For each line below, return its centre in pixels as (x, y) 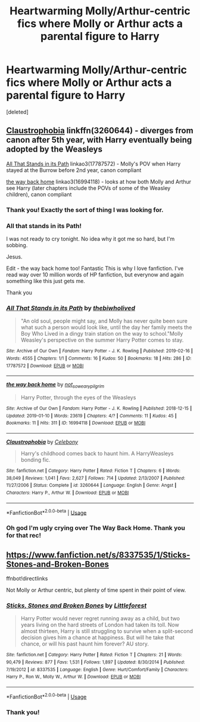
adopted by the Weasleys (54, 150)
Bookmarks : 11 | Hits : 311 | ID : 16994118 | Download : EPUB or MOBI (76, 423)
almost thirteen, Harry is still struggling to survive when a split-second (107, 631)
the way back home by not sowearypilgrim (55, 385)
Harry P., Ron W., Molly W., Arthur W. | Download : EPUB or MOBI (74, 677)
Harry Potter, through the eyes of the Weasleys (78, 398)
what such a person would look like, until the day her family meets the (106, 327)
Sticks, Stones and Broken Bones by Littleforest (76, 606)
